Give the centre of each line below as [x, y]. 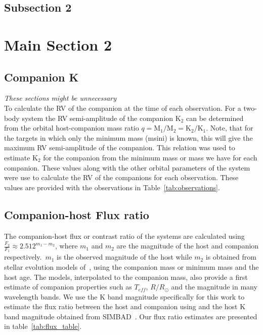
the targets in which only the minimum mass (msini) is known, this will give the [128, 137]
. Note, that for [230, 128]
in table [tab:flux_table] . [43, 326]
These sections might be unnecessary [60, 98]
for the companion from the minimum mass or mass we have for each [150, 157]
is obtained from [231, 257]
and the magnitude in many [214, 287]
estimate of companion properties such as [68, 287]
